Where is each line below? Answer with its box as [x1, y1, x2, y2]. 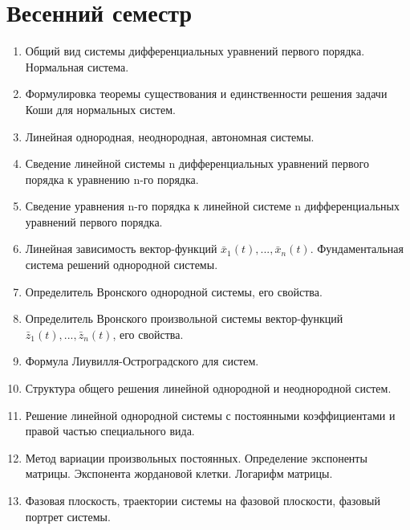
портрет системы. [25, 508, 111, 524]
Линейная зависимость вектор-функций [25, 240, 217, 257]
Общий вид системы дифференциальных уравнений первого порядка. [25, 43, 365, 59]
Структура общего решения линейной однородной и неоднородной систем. [25, 380, 392, 397]
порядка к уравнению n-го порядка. [25, 170, 199, 187]
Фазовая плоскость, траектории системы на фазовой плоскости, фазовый [25, 492, 380, 508]
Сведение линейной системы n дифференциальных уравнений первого [25, 155, 369, 172]
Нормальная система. [25, 58, 129, 75]
